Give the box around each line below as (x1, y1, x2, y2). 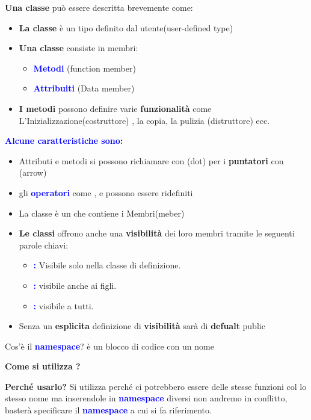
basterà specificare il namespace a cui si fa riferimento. (5, 404, 212, 416)
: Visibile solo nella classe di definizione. (33, 259, 181, 271)
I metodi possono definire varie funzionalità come (19, 102, 212, 114)
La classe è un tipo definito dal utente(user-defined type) (19, 21, 233, 34)
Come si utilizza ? (5, 360, 81, 372)
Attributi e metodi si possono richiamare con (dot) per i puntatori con (19, 154, 284, 167)
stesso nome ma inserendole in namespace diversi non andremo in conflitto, (5, 392, 288, 404)
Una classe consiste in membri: (19, 42, 138, 54)
